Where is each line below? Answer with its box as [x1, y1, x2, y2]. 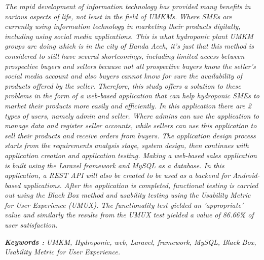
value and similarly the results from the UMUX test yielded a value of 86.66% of [5, 209, 254, 220]
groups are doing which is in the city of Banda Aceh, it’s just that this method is [5, 41, 254, 51]
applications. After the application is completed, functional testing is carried [23, 179, 258, 190]
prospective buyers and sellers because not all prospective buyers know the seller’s [5, 60, 256, 71]
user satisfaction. [5, 219, 58, 230]
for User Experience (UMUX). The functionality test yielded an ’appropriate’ [5, 199, 244, 210]
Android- [233, 170, 260, 180]
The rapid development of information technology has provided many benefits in [5, 1, 251, 11]
